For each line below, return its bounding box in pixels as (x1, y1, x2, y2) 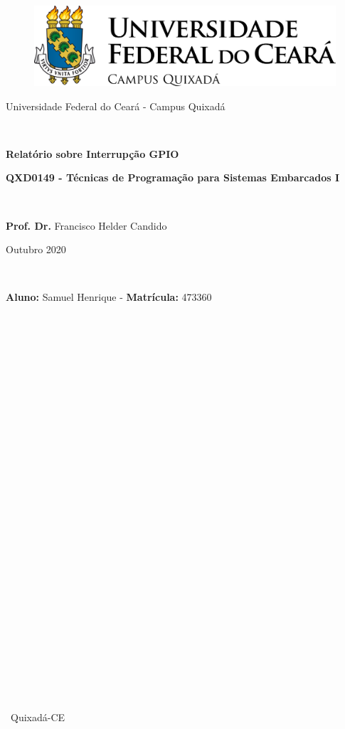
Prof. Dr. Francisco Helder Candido (6, 218, 167, 233)
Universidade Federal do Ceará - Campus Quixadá (6, 98, 225, 113)
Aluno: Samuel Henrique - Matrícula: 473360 (6, 289, 212, 304)
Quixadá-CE (10, 710, 65, 725)
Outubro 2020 (6, 242, 66, 257)
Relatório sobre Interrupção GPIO (6, 146, 179, 161)
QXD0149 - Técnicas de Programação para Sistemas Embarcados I (6, 170, 340, 185)
